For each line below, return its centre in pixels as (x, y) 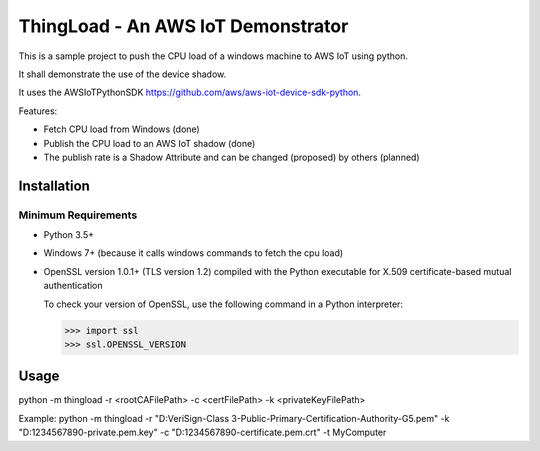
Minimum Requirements (78, 215)
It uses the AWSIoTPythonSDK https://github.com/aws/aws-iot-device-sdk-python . (190, 92)
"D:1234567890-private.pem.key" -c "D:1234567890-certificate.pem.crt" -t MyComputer (202, 432)
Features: (38, 111)
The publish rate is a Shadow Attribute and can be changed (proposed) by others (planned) (231, 157)
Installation (54, 185)
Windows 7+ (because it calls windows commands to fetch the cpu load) (193, 253)
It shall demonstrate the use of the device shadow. (122, 74)
